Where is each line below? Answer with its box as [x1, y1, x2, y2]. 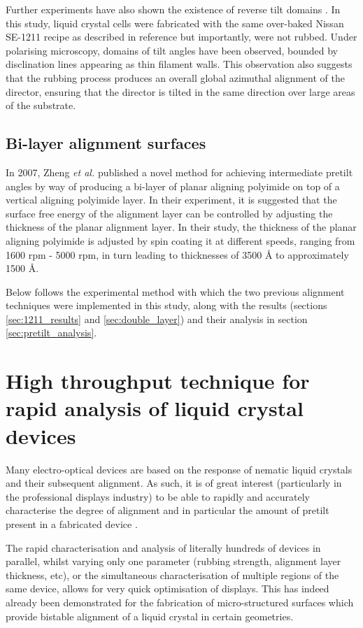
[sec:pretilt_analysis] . [6, 325, 97, 340]
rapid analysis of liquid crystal [6, 394, 304, 422]
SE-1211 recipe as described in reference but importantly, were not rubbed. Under [6, 29, 357, 44]
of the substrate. [6, 98, 76, 113]
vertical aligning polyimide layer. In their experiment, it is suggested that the [6, 192, 337, 207]
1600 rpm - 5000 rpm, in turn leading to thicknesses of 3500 [6, 247, 262, 262]
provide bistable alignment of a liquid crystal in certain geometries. [6, 608, 294, 623]
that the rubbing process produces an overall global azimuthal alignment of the [6, 70, 345, 85]
